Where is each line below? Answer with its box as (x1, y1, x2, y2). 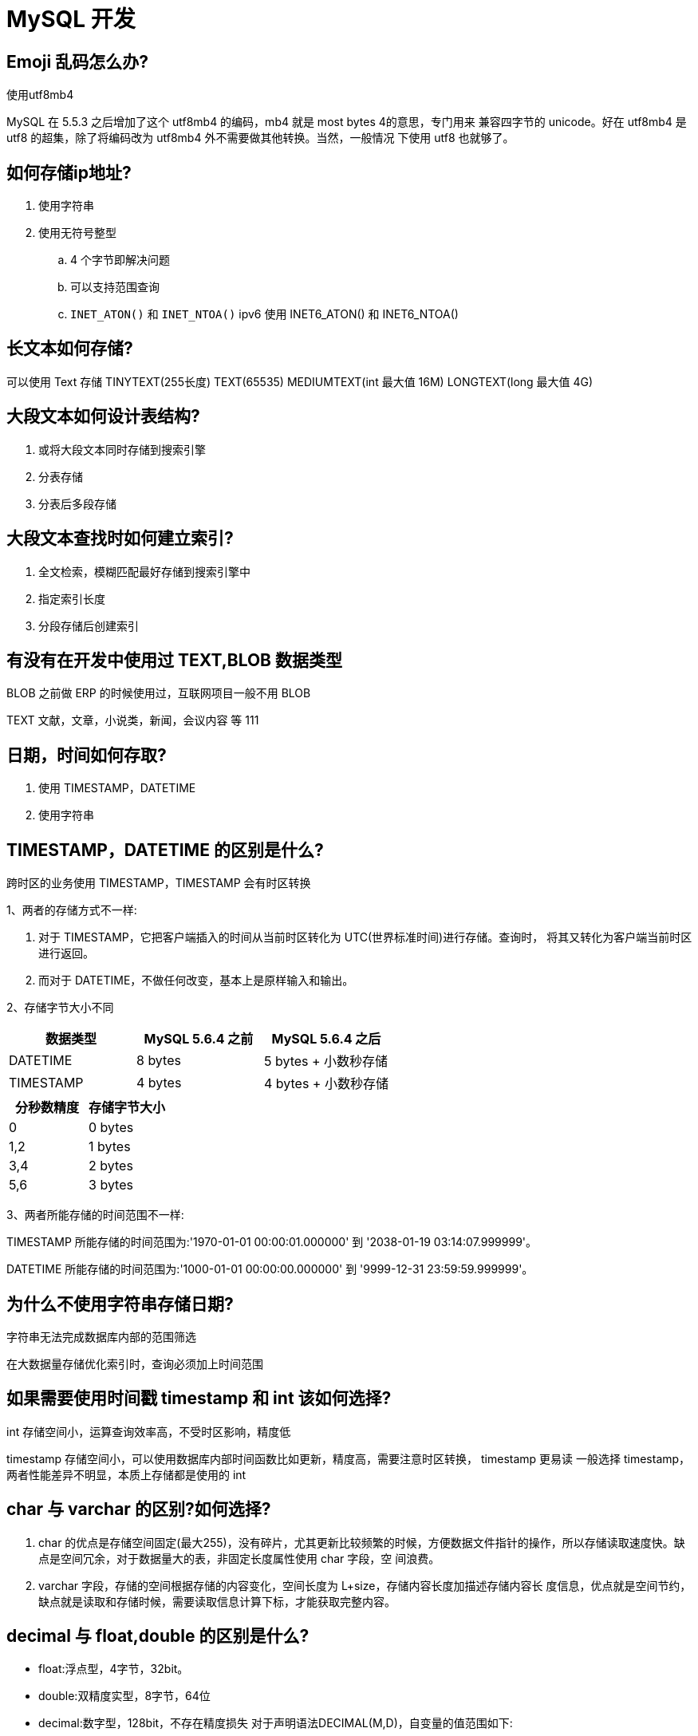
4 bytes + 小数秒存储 (263, 1075, 388, 1092)
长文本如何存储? (6, 338, 133, 359)
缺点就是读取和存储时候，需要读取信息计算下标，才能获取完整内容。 (38, 1594, 396, 1608)
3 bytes (89, 1177, 133, 1193)
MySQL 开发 (6, 6, 136, 33)
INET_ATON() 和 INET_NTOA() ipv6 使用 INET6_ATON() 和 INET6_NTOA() (70, 307, 459, 322)
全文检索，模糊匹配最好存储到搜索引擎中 (38, 564, 250, 578)
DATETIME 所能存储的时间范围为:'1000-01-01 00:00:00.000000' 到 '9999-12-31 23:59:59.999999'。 (6, 1262, 534, 1276)
